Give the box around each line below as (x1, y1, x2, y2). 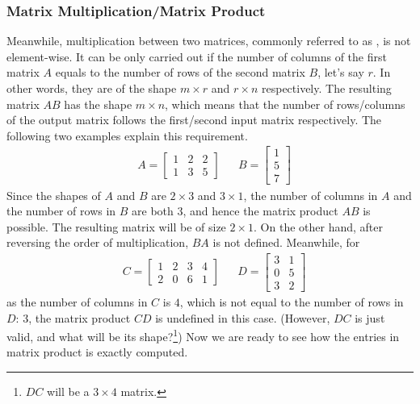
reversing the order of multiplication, (6, 234, 189, 251)
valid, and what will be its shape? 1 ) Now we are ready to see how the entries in (6, 326, 400, 344)
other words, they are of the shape (6, 80, 177, 96)
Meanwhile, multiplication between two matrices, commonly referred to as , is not (6, 32, 411, 49)
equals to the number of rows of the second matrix (55, 64, 305, 81)
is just (355, 309, 385, 326)
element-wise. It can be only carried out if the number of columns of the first (6, 48, 387, 65)
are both (132, 202, 174, 219)
